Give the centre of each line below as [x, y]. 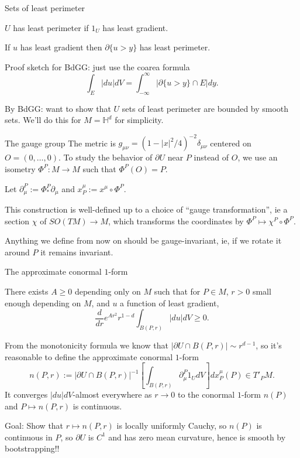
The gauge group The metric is [60, 143]
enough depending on [43, 303]
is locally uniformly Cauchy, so [172, 425]
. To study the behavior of [106, 157]
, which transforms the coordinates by [176, 221]
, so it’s [269, 345]
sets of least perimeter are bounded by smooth [205, 108]
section [17, 221]
